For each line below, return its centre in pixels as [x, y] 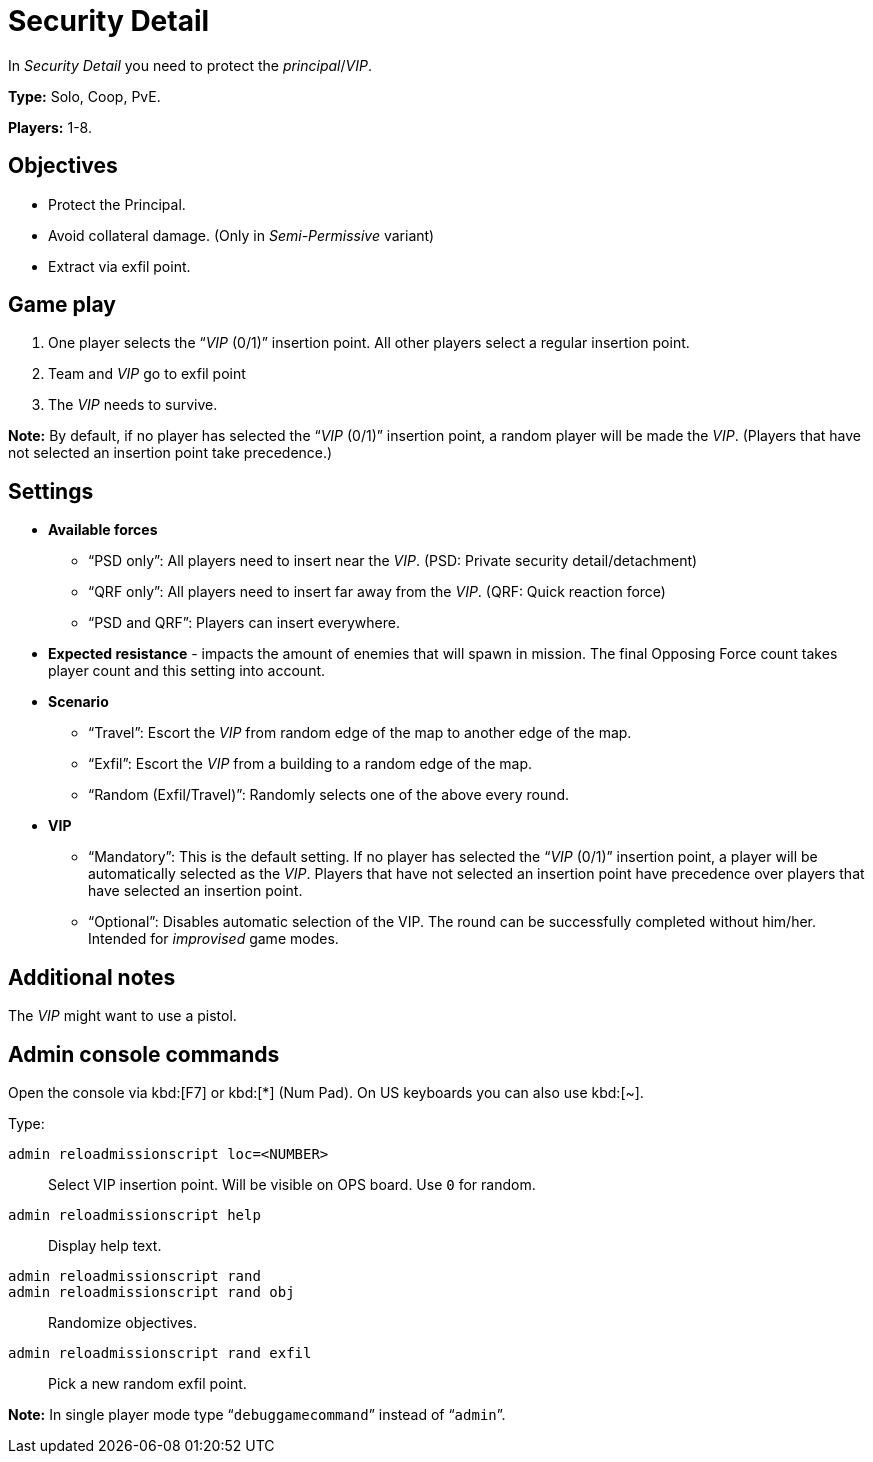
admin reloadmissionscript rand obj [151, 1291]
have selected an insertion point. [195, 891]
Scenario [78, 702]
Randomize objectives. [122, 1322]
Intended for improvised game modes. [213, 939]
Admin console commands [144, 1054]
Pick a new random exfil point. [147, 1383]
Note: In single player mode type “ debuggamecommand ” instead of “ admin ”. [257, 1414]
